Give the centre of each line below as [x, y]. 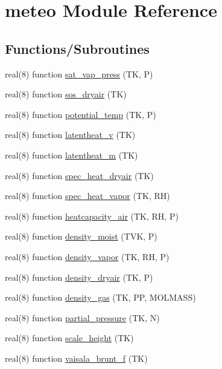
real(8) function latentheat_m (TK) [71, 155]
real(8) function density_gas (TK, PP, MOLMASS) [100, 297]
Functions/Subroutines [77, 48]
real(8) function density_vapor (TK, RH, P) [87, 256]
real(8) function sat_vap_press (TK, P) [79, 73]
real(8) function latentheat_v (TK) [70, 135]
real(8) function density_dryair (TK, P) [79, 277]
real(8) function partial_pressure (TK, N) [82, 317]
